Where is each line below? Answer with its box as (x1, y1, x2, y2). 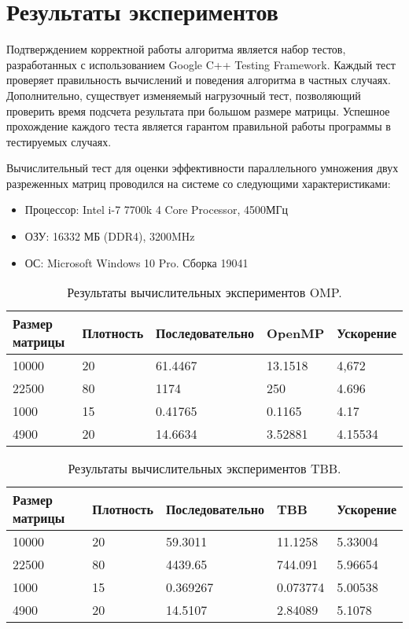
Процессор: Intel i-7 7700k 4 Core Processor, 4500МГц (24, 201, 288, 218)
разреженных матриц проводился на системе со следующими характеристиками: (6, 175, 391, 191)
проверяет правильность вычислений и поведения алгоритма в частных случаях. (6, 72, 391, 88)
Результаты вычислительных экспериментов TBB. (68, 459, 341, 478)
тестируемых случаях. (6, 133, 112, 149)
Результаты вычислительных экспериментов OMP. (67, 283, 342, 302)
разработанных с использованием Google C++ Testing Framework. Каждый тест (6, 56, 396, 72)
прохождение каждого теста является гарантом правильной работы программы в (6, 118, 391, 134)
